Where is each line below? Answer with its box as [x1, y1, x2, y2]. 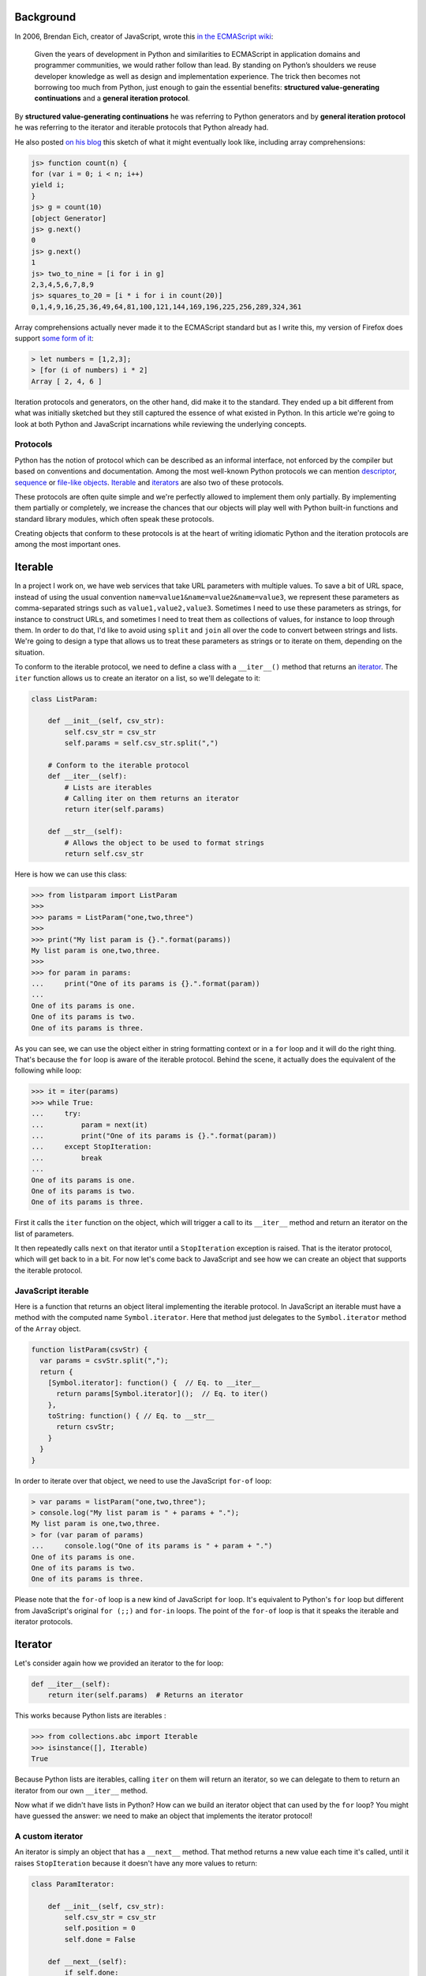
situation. [14, 647, 45, 657]
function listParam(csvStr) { [31, 1344, 148, 1354]
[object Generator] [31, 213, 106, 223]
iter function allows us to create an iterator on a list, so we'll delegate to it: [14, 673, 260, 683]
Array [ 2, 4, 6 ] [31, 376, 103, 386]
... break [31, 1153, 103, 1162]
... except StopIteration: [31, 1142, 153, 1152]
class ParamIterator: [31, 1880, 115, 1888]
